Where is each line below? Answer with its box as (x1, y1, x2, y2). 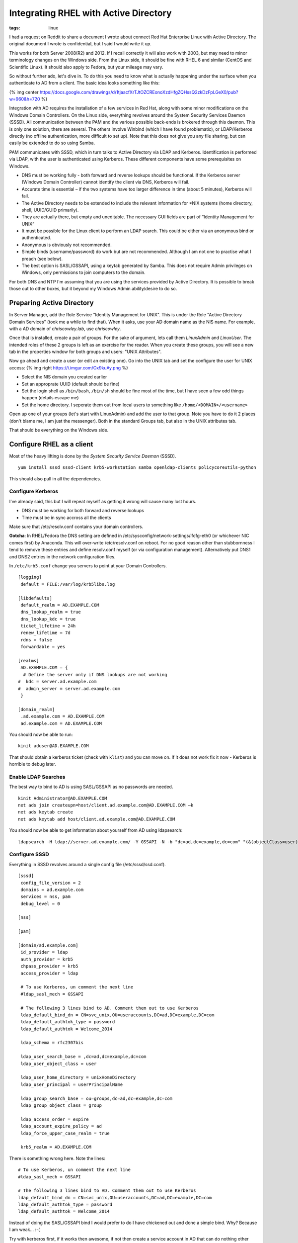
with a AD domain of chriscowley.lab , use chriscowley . (9, 326, 121, 332)
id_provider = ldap (20, 950, 68, 955)
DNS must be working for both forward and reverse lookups (21, 508, 144, 514)
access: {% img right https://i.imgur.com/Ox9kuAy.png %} (9, 364, 129, 370)
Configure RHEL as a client (9, 440, 93, 448)
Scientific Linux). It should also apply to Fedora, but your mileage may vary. (9, 64, 163, 70)
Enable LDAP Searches (9, 773, 66, 780)
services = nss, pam (20, 894, 71, 899)
